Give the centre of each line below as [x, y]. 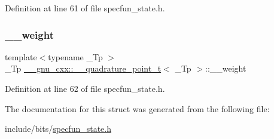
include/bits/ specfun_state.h [58, 129]
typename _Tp [75, 56]
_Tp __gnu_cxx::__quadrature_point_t [83, 68]
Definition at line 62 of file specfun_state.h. [85, 88]
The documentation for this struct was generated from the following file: [137, 108]
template [21, 56]
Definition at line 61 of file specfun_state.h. [85, 8]
